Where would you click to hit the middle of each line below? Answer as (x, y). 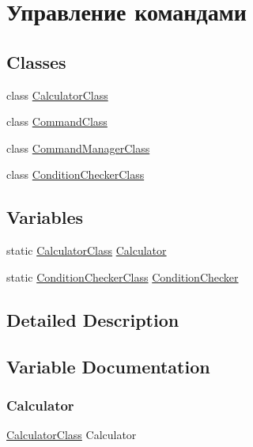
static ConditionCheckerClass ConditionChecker (123, 277)
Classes (36, 61)
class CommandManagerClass (78, 148)
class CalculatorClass (57, 95)
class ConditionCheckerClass (76, 174)
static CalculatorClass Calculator (87, 250)
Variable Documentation (108, 366)
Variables (45, 217)
